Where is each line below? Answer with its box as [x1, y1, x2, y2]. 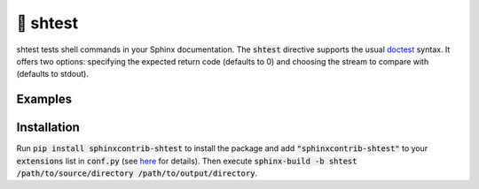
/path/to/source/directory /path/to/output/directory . [16, 168, 257, 178]
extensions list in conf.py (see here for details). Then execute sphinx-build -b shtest [16, 155, 357, 166]
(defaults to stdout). [16, 69, 89, 79]
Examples [16, 92, 73, 107]
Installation [16, 120, 80, 135]
